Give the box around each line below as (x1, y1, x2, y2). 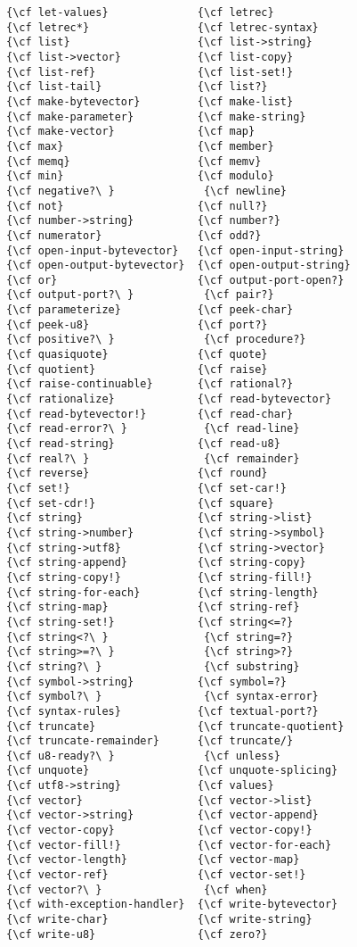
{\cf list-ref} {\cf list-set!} (6, 65, 294, 79)
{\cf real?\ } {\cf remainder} (6, 452, 300, 465)
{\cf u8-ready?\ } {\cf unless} (6, 749, 280, 762)
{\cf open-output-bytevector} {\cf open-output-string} (6, 259, 351, 272)
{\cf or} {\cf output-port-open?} (6, 273, 345, 287)
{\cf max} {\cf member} (6, 139, 274, 153)
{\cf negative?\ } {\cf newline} (6, 184, 287, 197)
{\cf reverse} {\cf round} (6, 467, 268, 480)
